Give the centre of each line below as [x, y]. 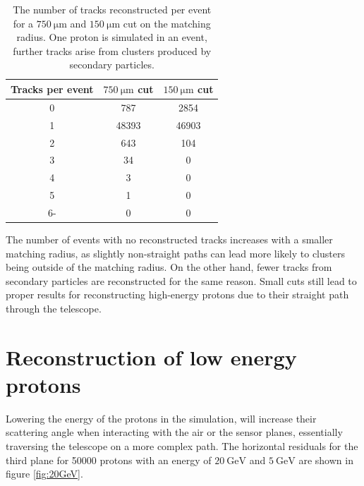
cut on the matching [167, 23]
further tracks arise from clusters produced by [112, 50]
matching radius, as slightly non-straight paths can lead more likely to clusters [175, 253]
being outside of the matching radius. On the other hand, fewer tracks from [169, 267]
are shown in [326, 460]
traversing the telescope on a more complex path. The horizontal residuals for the [182, 446]
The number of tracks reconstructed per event [112, 9]
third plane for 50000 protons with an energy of [109, 460]
